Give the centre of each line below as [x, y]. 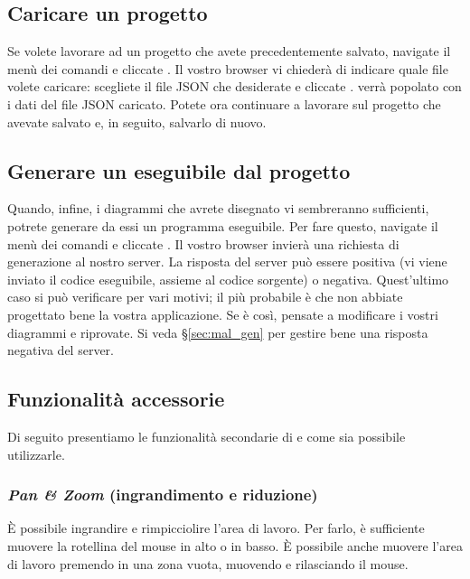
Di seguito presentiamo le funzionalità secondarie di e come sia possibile [207, 436]
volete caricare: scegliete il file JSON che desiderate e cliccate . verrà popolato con [235, 86]
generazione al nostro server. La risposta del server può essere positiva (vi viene [227, 261]
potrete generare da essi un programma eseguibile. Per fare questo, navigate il [223, 225]
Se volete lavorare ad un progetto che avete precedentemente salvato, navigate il [229, 51]
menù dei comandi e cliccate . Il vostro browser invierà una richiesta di [203, 243]
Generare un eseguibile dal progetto [179, 170]
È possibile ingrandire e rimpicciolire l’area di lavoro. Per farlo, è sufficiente [216, 528]
